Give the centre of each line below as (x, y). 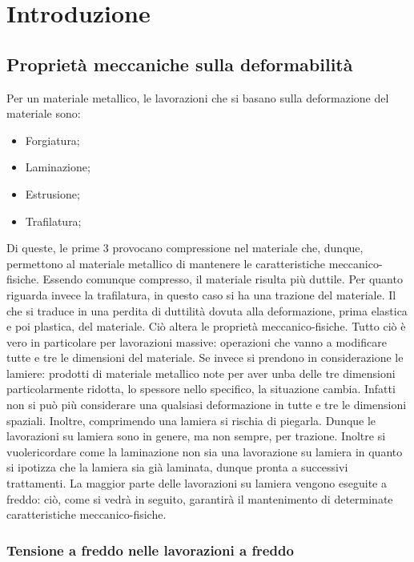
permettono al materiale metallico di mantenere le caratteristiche (166, 263)
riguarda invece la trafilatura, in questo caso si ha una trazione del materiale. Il (201, 294)
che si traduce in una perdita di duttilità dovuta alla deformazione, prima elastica (207, 310)
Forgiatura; (52, 140)
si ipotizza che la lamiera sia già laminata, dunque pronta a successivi (177, 467)
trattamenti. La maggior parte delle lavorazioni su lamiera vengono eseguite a (197, 483)
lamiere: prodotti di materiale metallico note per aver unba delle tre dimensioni (201, 373)
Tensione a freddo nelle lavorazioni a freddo (150, 550)
